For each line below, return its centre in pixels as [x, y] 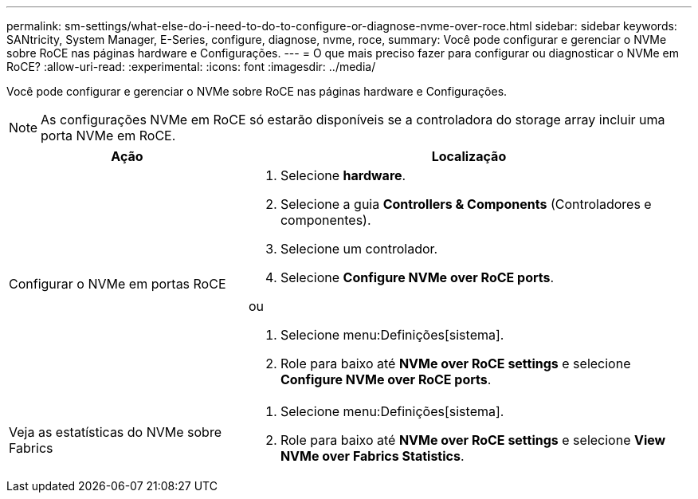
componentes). [325, 220]
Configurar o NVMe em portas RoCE [118, 284]
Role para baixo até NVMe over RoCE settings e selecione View [473, 440]
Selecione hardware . [343, 175]
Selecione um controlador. [359, 249]
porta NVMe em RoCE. [108, 136]
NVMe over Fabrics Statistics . [372, 456]
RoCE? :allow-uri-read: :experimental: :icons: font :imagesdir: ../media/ [191, 67]
